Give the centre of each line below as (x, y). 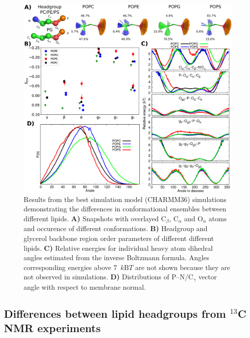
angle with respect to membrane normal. (85, 287)
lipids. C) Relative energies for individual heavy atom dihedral (118, 248)
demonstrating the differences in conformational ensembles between (125, 209)
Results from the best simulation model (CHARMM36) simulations (125, 199)
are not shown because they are (183, 267)
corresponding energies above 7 (70, 267)
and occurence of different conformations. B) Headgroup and (116, 228)
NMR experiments (52, 328)
